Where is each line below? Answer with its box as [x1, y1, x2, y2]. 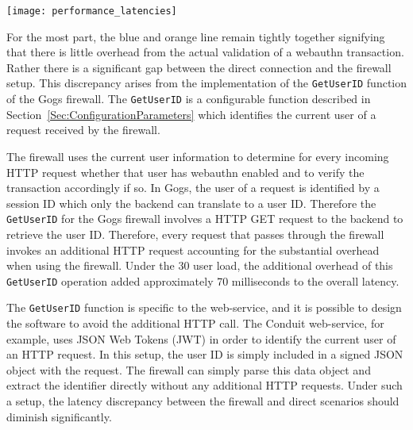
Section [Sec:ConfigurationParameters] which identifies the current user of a [6, 106, 376, 122]
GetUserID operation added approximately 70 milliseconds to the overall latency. [6, 272, 399, 289]
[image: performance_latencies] [6, 6, 177, 17]
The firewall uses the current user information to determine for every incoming [6, 148, 389, 164]
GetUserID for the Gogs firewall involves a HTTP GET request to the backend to [6, 210, 403, 227]
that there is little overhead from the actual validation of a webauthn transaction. [6, 44, 404, 60]
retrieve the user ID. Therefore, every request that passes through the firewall [6, 225, 384, 242]
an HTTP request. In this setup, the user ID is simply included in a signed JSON [6, 346, 403, 363]
